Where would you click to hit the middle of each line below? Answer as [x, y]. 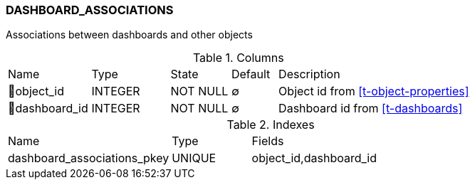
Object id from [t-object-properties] [374, 91]
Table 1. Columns [238, 58]
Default [251, 74]
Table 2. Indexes [271, 125]
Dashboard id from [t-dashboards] [371, 109]
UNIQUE [194, 158]
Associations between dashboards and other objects [129, 35]
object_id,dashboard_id [314, 158]
